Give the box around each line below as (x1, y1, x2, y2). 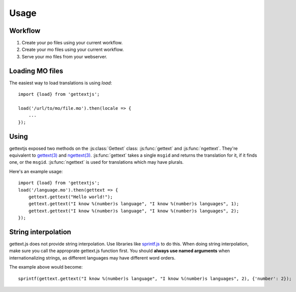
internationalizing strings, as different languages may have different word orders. (9, 255, 176, 261)
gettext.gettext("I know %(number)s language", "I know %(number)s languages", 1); (28, 201, 240, 207)
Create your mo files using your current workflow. (21, 46, 124, 52)
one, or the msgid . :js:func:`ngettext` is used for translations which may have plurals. (9, 159, 184, 165)
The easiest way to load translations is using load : (9, 80, 112, 86)
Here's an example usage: (9, 168, 63, 174)
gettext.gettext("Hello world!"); (28, 194, 113, 200)
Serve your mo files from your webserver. (21, 53, 107, 59)
